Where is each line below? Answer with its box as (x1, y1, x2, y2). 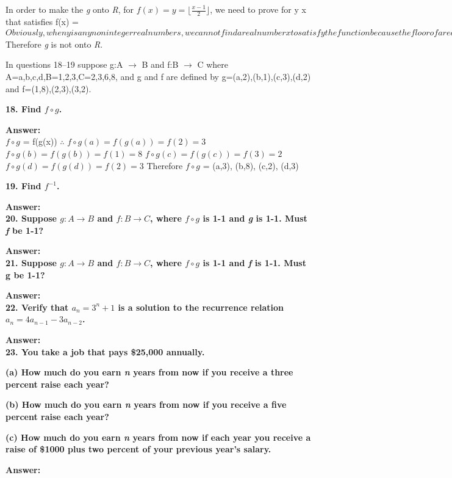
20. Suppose (5, 212, 57, 225)
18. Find (5, 103, 41, 115)
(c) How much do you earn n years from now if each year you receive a (5, 430, 311, 443)
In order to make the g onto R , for (5, 3, 134, 15)
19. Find (5, 179, 41, 192)
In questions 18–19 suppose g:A (5, 58, 123, 71)
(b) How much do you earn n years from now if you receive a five (5, 398, 287, 411)
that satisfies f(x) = (5, 15, 79, 27)
